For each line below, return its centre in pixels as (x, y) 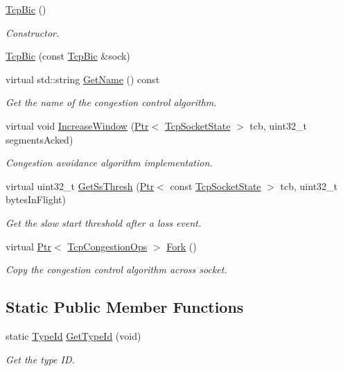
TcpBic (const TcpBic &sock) (68, 56)
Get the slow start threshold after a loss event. (104, 222)
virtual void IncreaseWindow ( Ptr (77, 125)
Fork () (182, 246)
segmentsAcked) (39, 139)
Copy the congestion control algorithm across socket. (116, 269)
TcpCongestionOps (107, 246)
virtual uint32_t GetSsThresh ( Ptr (80, 185)
